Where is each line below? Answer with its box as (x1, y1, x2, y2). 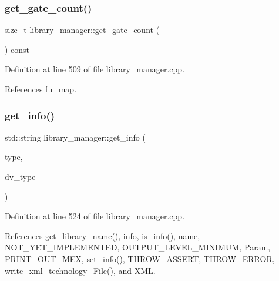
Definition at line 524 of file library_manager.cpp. (5, 210, 185, 222)
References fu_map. (5, 83, 77, 95)
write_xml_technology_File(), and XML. (5, 264, 156, 276)
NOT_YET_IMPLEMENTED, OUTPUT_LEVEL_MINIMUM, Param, (5, 241, 271, 253)
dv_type (5, 170, 36, 182)
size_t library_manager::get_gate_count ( (5, 24, 160, 36)
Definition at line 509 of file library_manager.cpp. (5, 63, 185, 75)
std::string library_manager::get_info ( (5, 131, 146, 143)
